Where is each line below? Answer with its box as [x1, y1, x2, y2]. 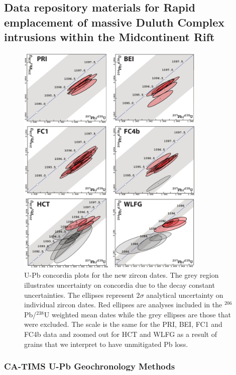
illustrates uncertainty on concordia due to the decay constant [24, 279, 215, 290]
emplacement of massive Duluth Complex [4, 14, 224, 30]
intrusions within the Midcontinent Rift [4, 29, 215, 45]
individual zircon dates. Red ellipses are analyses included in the [24, 299, 222, 310]
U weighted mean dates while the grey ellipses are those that [44, 309, 231, 319]
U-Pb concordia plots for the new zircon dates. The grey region [24, 270, 219, 280]
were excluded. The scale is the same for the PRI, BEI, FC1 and [24, 319, 222, 329]
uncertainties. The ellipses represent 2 [24, 289, 140, 300]
